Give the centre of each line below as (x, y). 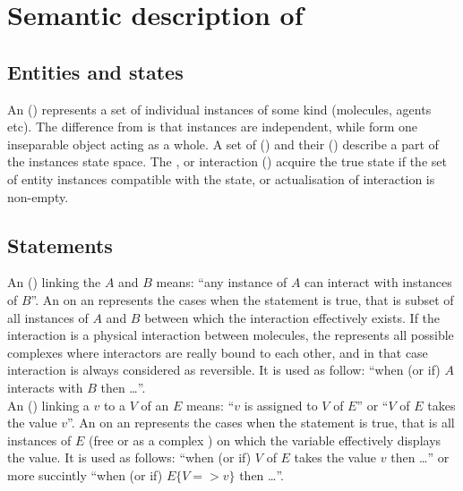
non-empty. (38, 196)
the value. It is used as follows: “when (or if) (129, 457)
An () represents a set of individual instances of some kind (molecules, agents (219, 109)
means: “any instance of (222, 282)
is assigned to (281, 405)
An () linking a (48, 405)
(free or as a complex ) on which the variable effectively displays (265, 440)
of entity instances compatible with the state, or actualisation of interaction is (221, 178)
